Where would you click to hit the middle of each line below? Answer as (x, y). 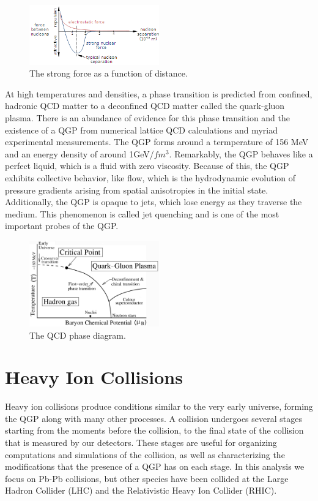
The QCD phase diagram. (78, 335)
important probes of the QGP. (62, 226)
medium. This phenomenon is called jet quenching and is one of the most (142, 213)
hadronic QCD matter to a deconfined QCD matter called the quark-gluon (145, 106)
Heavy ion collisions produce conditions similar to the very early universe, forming (159, 406)
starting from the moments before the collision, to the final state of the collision (154, 430)
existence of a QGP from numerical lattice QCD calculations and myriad (142, 130)
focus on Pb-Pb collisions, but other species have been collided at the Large (147, 478)
